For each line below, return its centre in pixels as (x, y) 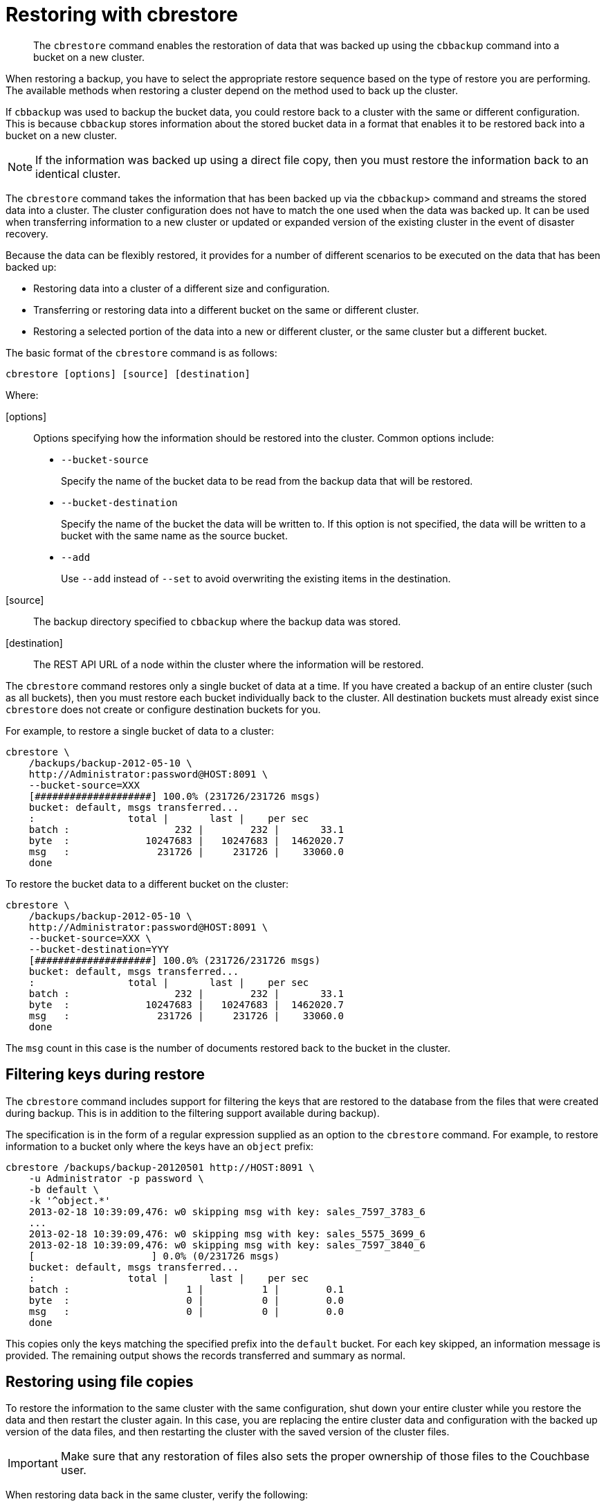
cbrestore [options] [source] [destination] (128, 374)
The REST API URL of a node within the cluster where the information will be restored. (229, 664)
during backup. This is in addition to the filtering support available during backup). (193, 1113)
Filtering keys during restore (105, 1075)
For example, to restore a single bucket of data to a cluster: (140, 730)
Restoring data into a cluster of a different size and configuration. (182, 288)
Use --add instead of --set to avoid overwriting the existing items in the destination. (256, 578)
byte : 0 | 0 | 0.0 (186, 1300)
